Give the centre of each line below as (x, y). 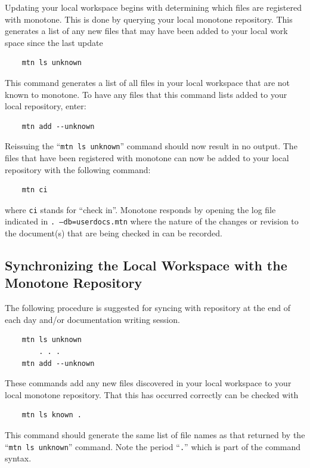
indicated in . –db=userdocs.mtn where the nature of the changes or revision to (152, 221)
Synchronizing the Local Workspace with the (146, 265)
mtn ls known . (52, 415)
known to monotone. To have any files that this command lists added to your (146, 94)
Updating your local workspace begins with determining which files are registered (153, 7)
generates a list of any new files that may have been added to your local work (146, 31)
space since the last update (54, 42)
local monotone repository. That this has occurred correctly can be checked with (152, 394)
